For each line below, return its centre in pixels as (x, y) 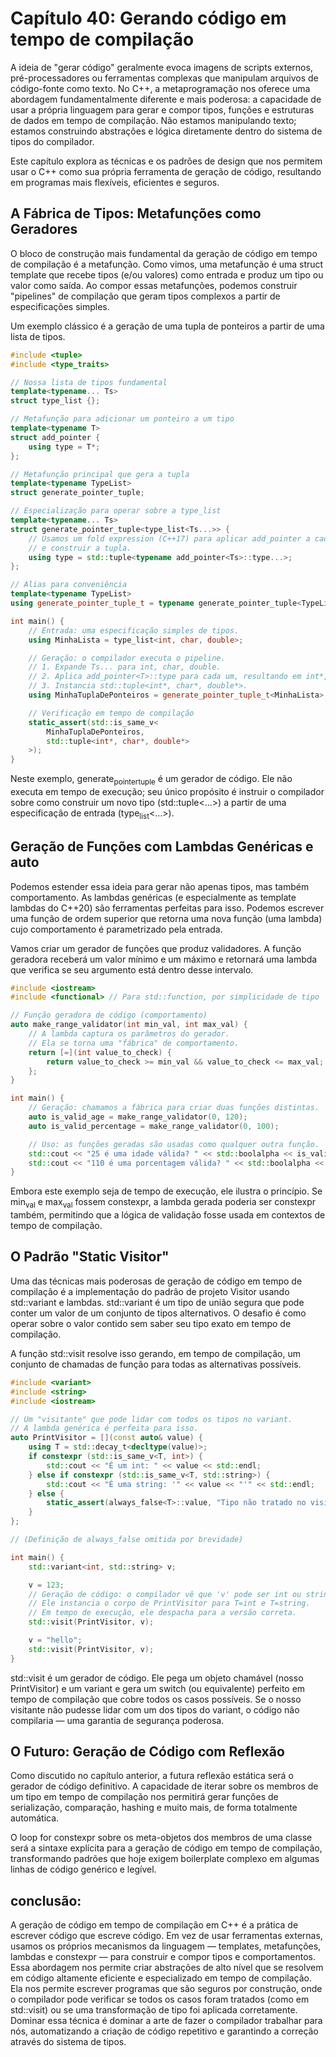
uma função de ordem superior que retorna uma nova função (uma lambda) (166, 918)
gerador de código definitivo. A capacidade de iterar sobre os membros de (164, 1786)
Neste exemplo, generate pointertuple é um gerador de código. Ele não (151, 780)
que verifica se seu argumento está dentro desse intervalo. (132, 969)
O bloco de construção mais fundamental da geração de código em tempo (164, 253)
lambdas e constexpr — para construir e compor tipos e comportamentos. (163, 1957)
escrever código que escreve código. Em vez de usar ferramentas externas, (166, 1936)
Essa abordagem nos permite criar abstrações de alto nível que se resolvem (167, 1968)
